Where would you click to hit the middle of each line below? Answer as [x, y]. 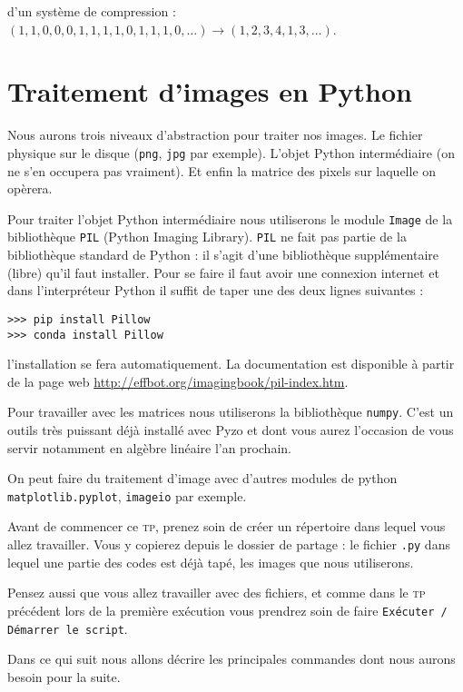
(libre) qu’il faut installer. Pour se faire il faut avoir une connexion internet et [223, 272]
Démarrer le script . [68, 628]
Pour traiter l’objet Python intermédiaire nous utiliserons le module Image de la [230, 218]
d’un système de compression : [92, 11]
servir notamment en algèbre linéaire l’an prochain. [149, 447]
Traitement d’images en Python [210, 91]
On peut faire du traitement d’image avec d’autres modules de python [202, 478]
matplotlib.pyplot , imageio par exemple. [127, 495]
